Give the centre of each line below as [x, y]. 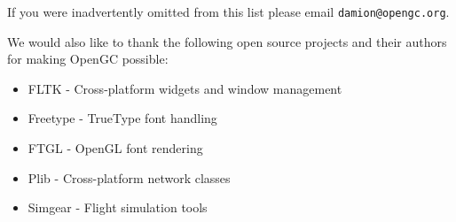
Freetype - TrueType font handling [122, 118]
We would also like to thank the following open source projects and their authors [227, 41]
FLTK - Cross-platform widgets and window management [185, 88]
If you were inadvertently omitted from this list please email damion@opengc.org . [228, 11]
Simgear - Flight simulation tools [118, 207]
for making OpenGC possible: [88, 59]
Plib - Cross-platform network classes [129, 177]
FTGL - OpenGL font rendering [115, 148]
